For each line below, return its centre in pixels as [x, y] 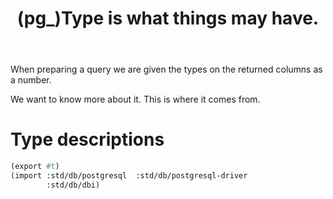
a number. [31, 80]
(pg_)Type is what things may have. [168, 18]
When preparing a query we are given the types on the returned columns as [166, 69]
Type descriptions [87, 139]
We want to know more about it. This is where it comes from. [135, 99]
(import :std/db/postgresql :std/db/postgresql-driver [129, 176]
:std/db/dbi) [73, 185]
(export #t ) [35, 167]
